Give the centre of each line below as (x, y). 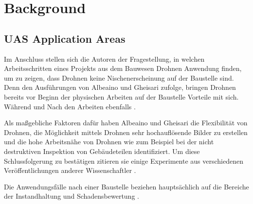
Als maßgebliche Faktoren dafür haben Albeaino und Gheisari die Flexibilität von (126, 123)
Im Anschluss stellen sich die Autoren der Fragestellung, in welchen (104, 59)
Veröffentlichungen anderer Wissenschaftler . (70, 170)
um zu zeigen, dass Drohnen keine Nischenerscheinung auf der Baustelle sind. (119, 77)
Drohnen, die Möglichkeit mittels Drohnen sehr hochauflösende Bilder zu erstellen (126, 132)
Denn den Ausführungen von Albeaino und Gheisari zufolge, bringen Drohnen (120, 87)
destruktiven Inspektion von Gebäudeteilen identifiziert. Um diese (102, 151)
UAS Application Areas (65, 38)
